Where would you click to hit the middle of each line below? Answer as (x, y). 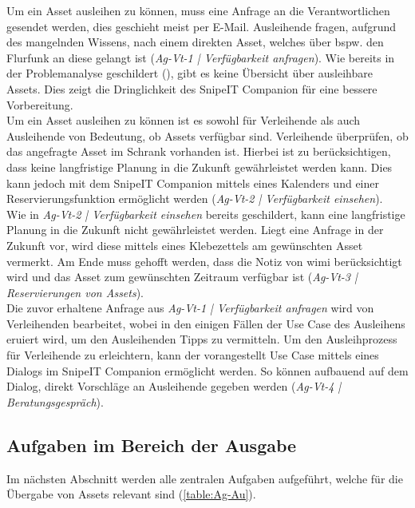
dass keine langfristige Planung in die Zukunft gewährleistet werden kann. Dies (200, 167)
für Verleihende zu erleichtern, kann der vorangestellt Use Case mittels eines (193, 355)
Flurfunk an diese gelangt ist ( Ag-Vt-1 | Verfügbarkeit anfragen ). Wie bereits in (201, 57)
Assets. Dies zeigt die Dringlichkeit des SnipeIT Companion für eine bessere (192, 88)
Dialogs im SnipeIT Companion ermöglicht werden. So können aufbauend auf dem (207, 370)
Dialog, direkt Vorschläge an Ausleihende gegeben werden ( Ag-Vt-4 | (174, 386)
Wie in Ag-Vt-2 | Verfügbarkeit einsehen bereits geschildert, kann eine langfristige (206, 214)
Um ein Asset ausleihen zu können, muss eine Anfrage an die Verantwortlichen (198, 10)
